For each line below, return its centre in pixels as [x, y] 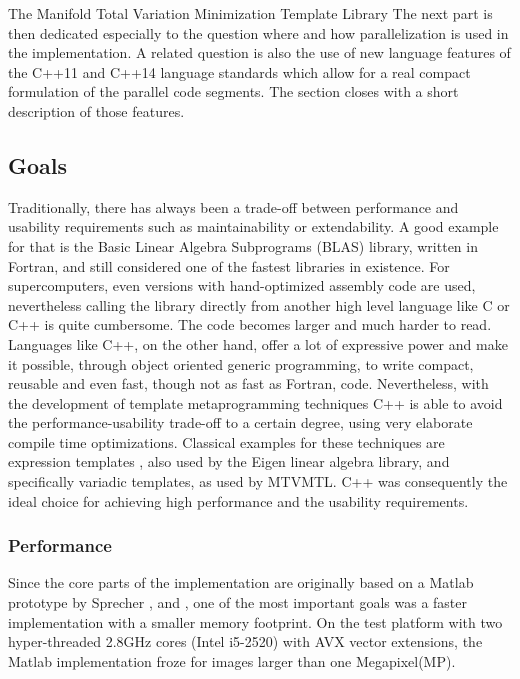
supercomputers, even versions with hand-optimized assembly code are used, [242, 285]
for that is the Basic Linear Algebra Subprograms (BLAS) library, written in [243, 245]
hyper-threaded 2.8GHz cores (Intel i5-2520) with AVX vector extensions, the [245, 641]
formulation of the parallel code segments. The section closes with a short [233, 91]
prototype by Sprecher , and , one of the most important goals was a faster [238, 602]
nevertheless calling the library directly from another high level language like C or [259, 304]
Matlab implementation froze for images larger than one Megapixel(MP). [232, 660]
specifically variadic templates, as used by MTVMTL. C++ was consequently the [258, 481]
